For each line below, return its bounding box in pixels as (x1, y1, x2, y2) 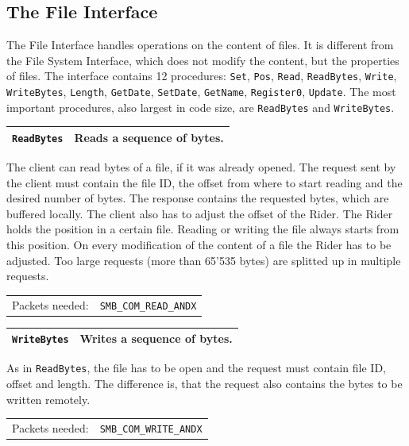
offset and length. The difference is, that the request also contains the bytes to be (6, 375, 403, 391)
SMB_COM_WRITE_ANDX (99, 423, 203, 435)
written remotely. (6, 390, 91, 407)
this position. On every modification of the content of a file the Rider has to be (6, 236, 392, 252)
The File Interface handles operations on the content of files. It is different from (6, 37, 394, 53)
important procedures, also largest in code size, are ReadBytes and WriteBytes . (6, 98, 395, 115)
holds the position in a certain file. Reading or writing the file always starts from (6, 221, 399, 237)
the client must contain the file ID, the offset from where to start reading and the (6, 174, 403, 190)
